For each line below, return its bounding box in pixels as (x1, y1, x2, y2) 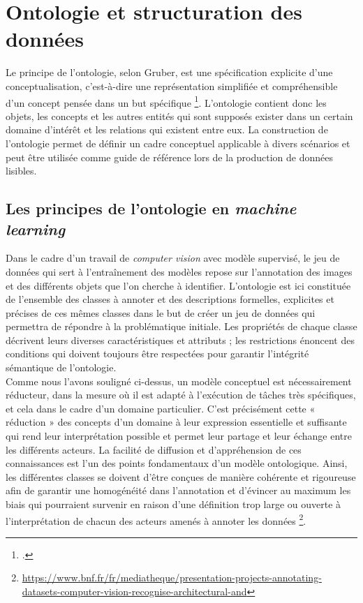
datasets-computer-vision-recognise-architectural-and (22, 584, 247, 599)
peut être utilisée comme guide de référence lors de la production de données (6, 149, 333, 164)
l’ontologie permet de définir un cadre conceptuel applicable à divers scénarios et (6, 135, 350, 150)
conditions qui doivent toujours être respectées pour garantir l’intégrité (6, 346, 309, 361)
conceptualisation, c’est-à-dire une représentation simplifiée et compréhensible (6, 78, 338, 93)
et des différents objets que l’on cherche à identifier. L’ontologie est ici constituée (6, 278, 351, 292)
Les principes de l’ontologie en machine (6, 198, 297, 219)
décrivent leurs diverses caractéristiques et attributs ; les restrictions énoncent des (6, 332, 355, 347)
